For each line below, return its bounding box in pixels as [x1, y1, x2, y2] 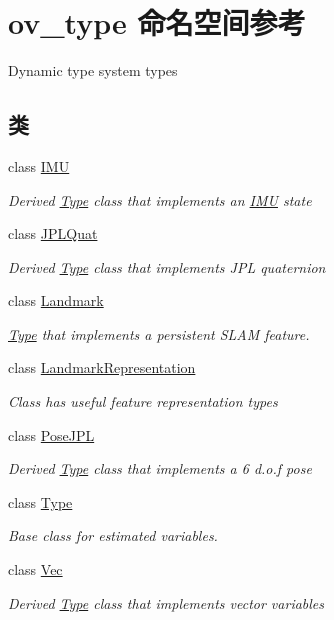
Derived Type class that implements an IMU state [8, 189, 312, 210]
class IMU [8, 155, 70, 176]
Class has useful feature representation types [8, 391, 278, 412]
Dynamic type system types [8, 60, 178, 81]
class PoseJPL [8, 424, 95, 445]
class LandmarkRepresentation [8, 357, 196, 378]
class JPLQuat [8, 223, 98, 244]
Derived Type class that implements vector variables [8, 592, 325, 613]
